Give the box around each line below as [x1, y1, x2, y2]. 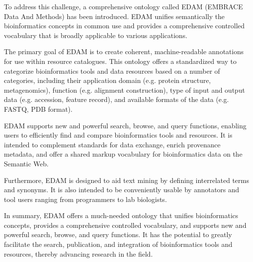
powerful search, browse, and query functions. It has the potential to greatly [4, 229, 232, 240]
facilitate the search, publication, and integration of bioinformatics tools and [4, 239, 232, 249]
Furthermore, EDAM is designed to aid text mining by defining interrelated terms [4, 175, 249, 185]
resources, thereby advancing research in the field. [4, 248, 153, 259]
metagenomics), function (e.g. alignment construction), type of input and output [4, 84, 245, 95]
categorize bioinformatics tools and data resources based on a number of [4, 65, 220, 76]
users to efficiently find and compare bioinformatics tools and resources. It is [4, 130, 232, 140]
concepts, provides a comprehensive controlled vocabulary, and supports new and [4, 220, 247, 230]
